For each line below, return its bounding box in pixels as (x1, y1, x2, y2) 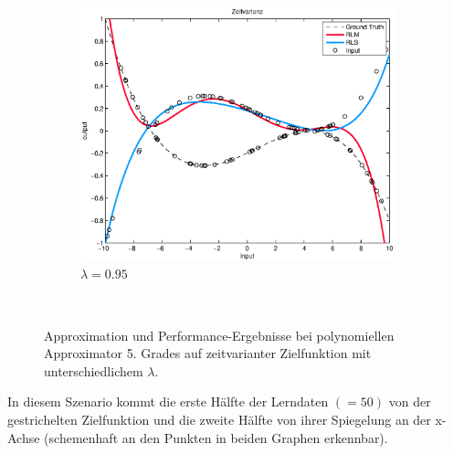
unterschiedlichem (44, 361, 143, 380)
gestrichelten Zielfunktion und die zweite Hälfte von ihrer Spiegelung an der (7, 409, 431, 428)
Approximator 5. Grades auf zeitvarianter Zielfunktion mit (44, 343, 372, 363)
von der (388, 392, 431, 411)
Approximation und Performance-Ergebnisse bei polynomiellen (44, 325, 395, 344)
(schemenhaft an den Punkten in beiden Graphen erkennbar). (44, 428, 388, 447)
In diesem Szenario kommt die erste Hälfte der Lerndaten (7, 392, 329, 411)
